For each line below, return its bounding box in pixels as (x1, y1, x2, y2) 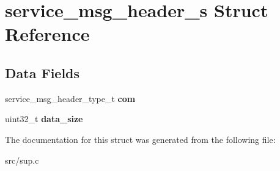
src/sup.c (5, 153, 39, 166)
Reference (5, 21, 90, 46)
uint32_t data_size (5, 112, 83, 125)
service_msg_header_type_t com (5, 92, 136, 104)
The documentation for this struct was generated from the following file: (5, 133, 276, 145)
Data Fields (5, 63, 80, 82)
